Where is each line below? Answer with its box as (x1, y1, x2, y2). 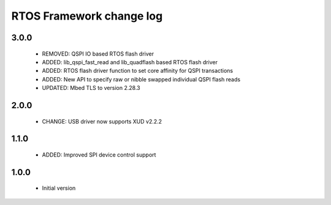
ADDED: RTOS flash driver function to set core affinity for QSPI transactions (42, 67, 234, 75)
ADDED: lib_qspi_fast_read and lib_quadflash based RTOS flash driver (42, 58, 218, 65)
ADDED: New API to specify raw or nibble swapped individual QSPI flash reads (42, 75, 241, 83)
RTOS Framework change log (11, 9, 163, 23)
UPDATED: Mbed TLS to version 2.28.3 (42, 84, 140, 92)
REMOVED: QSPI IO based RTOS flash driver (42, 50, 154, 58)
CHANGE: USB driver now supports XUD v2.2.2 (42, 117, 162, 125)
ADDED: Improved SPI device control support (42, 151, 156, 158)
